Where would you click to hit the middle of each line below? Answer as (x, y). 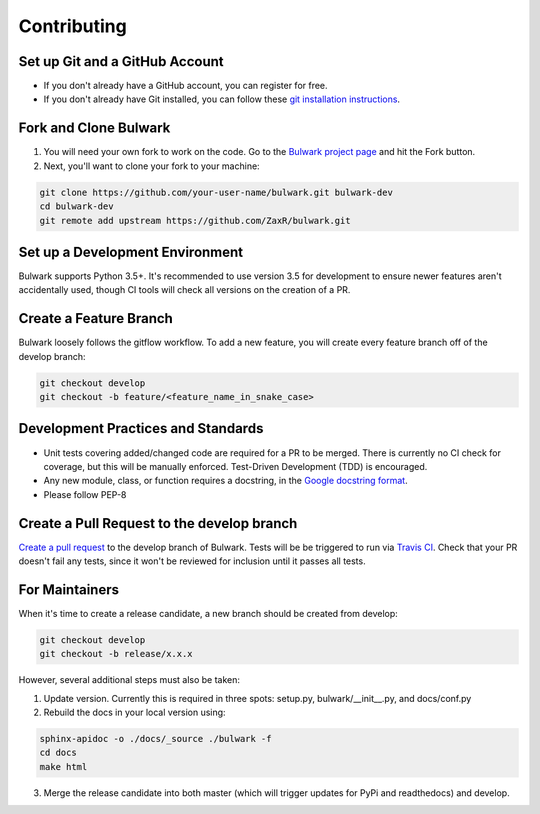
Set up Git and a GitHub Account (121, 61)
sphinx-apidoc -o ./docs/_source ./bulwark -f (155, 739)
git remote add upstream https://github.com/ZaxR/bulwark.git (195, 220)
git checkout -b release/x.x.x (116, 654)
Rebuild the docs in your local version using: (134, 712)
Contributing (72, 26)
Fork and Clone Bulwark (94, 128)
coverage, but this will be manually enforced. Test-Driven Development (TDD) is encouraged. (235, 466)
